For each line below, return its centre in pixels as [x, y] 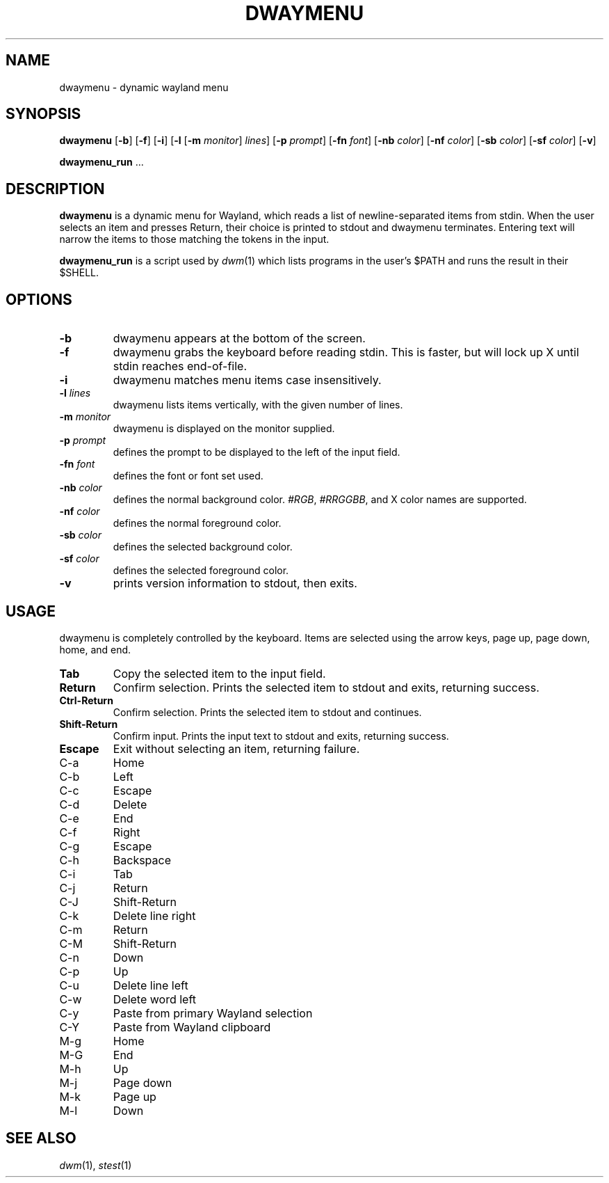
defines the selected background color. [203, 547]
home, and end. [95, 649]
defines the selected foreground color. [201, 571]
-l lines [75, 393]
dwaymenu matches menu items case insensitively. [247, 380]
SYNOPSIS [43, 114]
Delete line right [154, 915]
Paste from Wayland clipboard [192, 1027]
